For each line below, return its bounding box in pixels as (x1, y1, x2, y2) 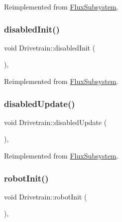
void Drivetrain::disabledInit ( (4, 42, 96, 52)
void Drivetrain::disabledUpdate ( (4, 116, 107, 127)
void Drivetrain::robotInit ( (4, 191, 87, 201)
